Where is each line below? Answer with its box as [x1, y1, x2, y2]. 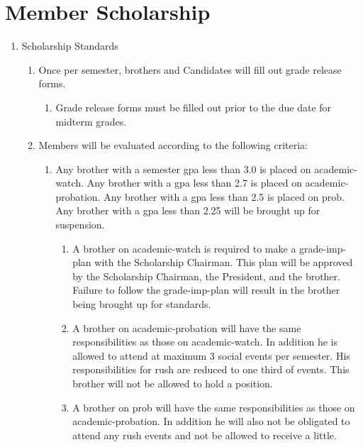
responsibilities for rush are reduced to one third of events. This [72, 362, 350, 377]
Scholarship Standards [21, 38, 118, 53]
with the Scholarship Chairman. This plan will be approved [94, 255, 353, 270]
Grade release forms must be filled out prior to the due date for [55, 99, 332, 114]
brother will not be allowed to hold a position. [72, 376, 273, 390]
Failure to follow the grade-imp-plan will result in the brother [72, 282, 340, 297]
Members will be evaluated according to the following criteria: [38, 138, 308, 153]
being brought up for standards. [72, 297, 211, 311]
